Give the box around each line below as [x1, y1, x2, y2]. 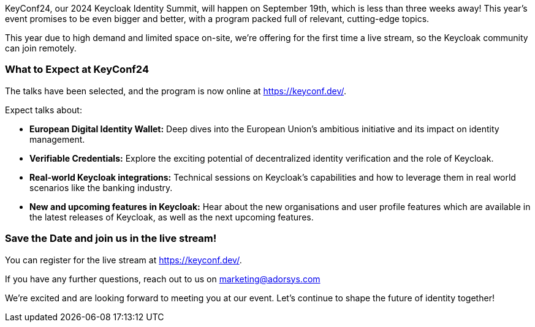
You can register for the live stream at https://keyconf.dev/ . [5, 254, 242, 265]
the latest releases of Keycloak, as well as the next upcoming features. [29, 211, 314, 222]
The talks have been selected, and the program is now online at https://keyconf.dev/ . [5, 85, 347, 96]
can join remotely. [5, 43, 77, 53]
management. [29, 133, 85, 145]
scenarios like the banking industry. [29, 182, 173, 193]
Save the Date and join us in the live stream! [5, 232, 217, 245]
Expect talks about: [5, 104, 82, 115]
